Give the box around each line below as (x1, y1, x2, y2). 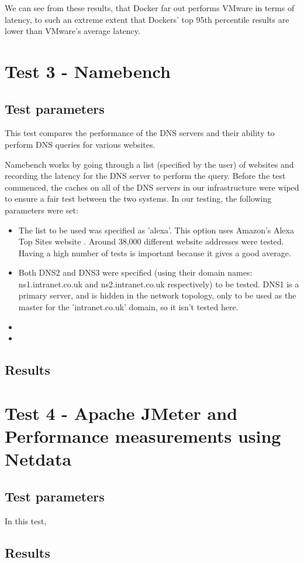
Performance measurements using (5, 424, 281, 448)
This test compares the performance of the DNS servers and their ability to (5, 127, 275, 139)
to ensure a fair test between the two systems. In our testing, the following (5, 192, 272, 205)
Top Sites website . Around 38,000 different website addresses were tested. (18, 235, 284, 247)
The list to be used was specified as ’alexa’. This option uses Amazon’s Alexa (18, 223, 294, 236)
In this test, (5, 514, 47, 527)
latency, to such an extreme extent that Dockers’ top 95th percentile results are (5, 13, 289, 25)
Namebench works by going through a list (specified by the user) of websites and (5, 158, 294, 170)
